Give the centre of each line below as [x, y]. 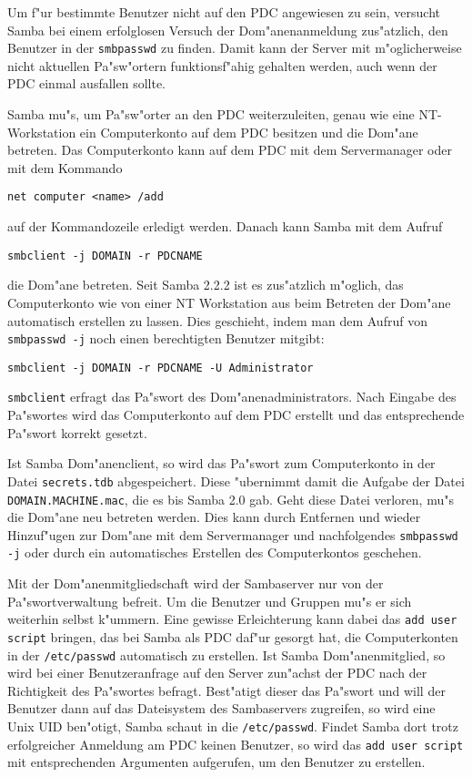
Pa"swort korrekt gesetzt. [77, 432]
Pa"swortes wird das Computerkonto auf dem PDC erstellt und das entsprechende [236, 415]
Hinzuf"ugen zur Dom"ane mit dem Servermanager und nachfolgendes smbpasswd [233, 534]
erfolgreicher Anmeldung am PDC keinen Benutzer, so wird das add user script [236, 744]
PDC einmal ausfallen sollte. [86, 83]
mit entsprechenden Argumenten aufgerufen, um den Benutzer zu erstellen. [216, 762]
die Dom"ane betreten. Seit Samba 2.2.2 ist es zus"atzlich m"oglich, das [206, 285]
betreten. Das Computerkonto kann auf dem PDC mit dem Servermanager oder [230, 150]
